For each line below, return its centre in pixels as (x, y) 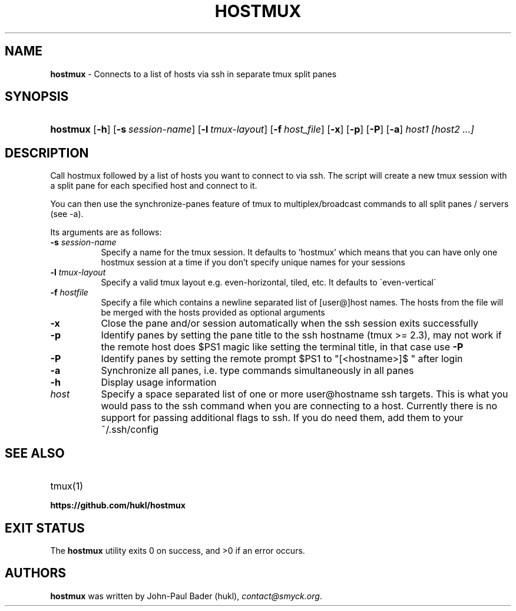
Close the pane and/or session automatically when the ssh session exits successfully (290, 323)
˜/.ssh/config (130, 430)
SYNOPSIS (37, 97)
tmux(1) (67, 486)
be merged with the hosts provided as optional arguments (213, 313)
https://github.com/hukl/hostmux (118, 505)
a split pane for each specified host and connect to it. (154, 186)
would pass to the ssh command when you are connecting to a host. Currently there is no (299, 406)
